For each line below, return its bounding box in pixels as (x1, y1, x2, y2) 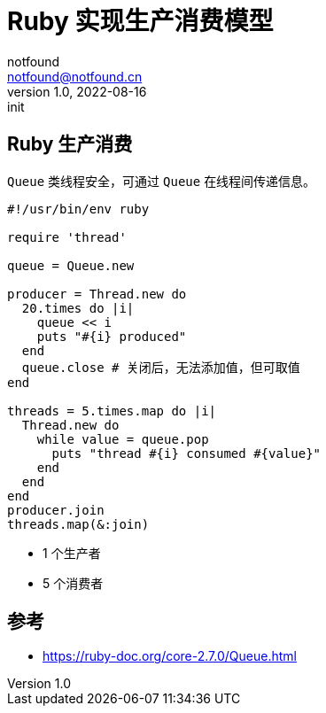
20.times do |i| (21, 300, 135, 315)
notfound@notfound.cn (7, 68, 143, 84)
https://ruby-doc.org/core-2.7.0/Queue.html (43, 648, 297, 664)
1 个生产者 (43, 545, 101, 561)
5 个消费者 (43, 575, 104, 591)
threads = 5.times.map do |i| (7, 403, 217, 418)
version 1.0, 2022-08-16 (7, 83, 147, 99)
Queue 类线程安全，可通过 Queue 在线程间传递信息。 (7, 173, 316, 189)
